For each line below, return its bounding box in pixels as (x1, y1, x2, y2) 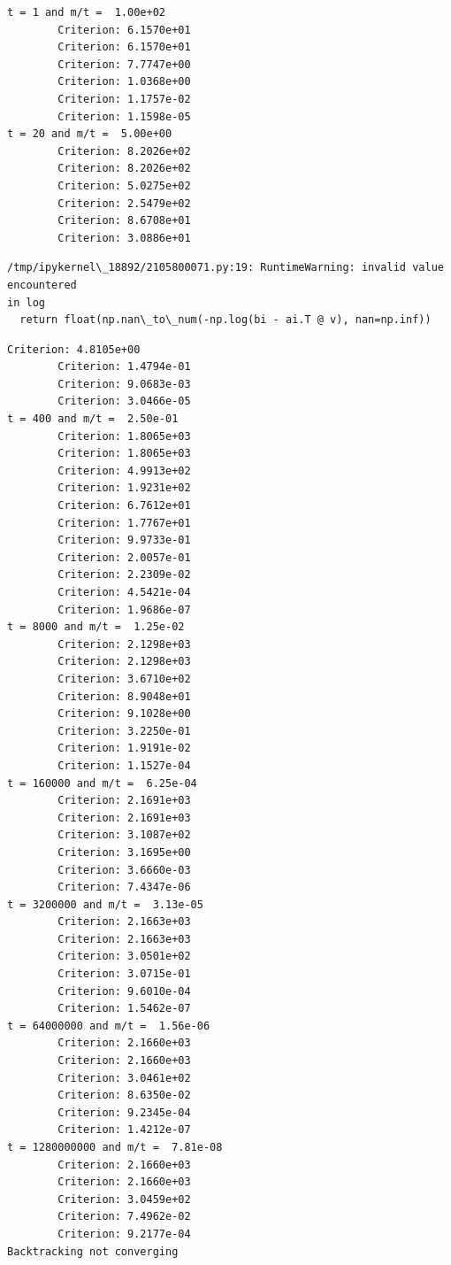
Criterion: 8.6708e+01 (57, 214, 191, 228)
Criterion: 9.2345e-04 (57, 1106, 191, 1119)
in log (7, 296, 45, 309)
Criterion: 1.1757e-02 (57, 92, 191, 105)
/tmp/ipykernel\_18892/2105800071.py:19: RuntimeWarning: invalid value (7, 261, 444, 274)
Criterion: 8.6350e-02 (57, 1089, 191, 1102)
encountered (7, 278, 77, 291)
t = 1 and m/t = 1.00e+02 (7, 6, 165, 19)
